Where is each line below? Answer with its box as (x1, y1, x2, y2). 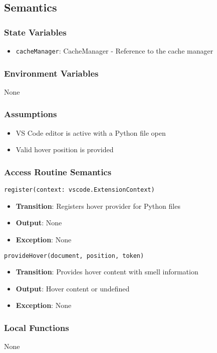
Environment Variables (4, 67, 99, 79)
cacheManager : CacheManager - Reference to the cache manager (16, 46, 213, 56)
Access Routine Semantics (4, 165, 112, 178)
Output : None (16, 217, 62, 228)
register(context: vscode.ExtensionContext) (4, 186, 155, 194)
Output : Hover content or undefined (16, 283, 130, 293)
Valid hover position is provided (16, 144, 114, 155)
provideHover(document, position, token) (4, 252, 144, 259)
